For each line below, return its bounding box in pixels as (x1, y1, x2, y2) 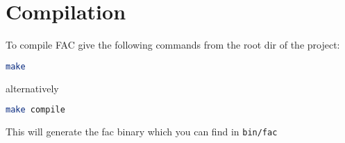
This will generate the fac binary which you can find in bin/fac (6, 124, 278, 139)
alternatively (6, 81, 59, 95)
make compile (6, 105, 65, 115)
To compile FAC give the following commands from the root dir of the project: (6, 37, 340, 52)
